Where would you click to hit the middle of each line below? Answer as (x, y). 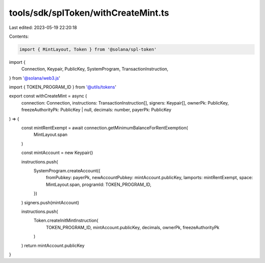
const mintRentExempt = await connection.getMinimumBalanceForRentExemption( (105, 128)
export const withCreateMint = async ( (48, 96)
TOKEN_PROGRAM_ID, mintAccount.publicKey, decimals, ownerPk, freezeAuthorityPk (133, 227)
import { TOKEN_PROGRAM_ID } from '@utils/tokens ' (63, 87)
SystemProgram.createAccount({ (67, 171)
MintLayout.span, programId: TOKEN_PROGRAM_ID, (99, 184)
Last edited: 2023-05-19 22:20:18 (43, 27)
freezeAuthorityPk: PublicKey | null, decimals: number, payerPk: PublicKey (96, 110)
